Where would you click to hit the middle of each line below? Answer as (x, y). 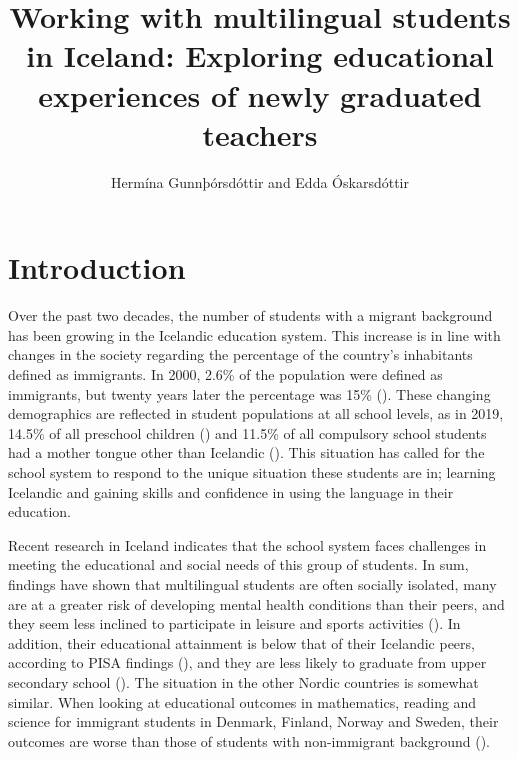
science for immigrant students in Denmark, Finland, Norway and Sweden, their (253, 721)
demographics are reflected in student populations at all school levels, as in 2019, (256, 413)
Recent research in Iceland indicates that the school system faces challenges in (247, 544)
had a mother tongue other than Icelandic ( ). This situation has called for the (246, 452)
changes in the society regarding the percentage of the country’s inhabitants (240, 354)
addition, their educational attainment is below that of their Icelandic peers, (241, 642)
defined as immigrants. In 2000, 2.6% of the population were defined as (225, 374)
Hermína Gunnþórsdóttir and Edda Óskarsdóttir (260, 181)
